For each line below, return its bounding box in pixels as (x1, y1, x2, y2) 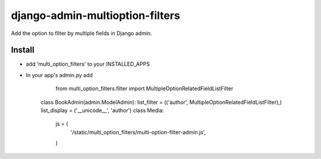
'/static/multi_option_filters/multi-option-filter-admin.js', (70, 128, 206, 136)
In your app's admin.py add (26, 71, 93, 78)
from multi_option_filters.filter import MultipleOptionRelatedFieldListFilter (55, 85, 234, 92)
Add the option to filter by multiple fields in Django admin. (11, 30, 152, 37)
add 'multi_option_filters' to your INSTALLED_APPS (26, 61, 150, 68)
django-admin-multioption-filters (11, 9, 181, 22)
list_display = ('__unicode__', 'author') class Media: (40, 107, 164, 114)
